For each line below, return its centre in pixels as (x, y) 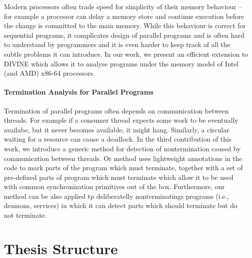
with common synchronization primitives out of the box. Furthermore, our (114, 186)
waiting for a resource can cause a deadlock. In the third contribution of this (118, 139)
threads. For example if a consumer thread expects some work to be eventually (121, 120)
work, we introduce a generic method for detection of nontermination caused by (122, 148)
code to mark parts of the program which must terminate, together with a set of (123, 168)
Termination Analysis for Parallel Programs (79, 92)
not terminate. (25, 215)
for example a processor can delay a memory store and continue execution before (124, 16)
